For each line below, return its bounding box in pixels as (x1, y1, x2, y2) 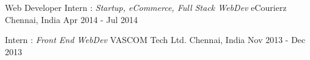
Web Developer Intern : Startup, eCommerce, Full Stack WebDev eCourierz (5, 1, 287, 13)
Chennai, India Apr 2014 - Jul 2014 (5, 13, 138, 25)
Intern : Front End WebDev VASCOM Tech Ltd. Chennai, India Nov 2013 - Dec (5, 33, 306, 46)
